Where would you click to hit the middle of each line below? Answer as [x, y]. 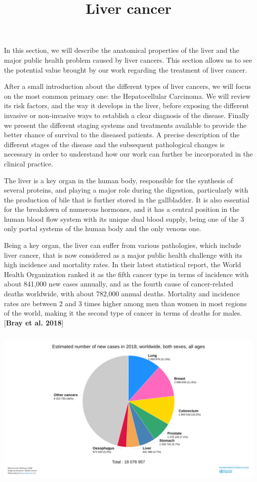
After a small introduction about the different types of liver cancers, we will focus [128, 86]
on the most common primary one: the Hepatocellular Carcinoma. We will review [127, 96]
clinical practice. [29, 163]
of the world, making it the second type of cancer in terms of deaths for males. [123, 313]
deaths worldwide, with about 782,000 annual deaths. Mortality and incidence [122, 294]
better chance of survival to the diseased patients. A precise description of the [122, 135]
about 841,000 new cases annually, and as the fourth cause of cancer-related [119, 284]
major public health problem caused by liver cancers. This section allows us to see [128, 60]
